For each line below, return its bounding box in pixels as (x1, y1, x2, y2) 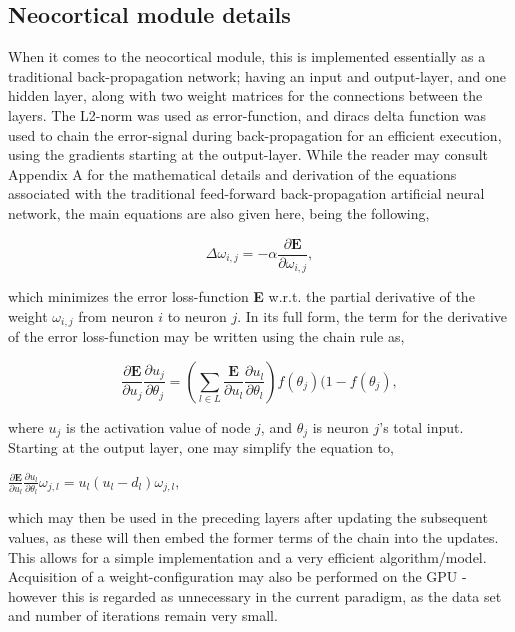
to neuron (167, 305, 227, 326)
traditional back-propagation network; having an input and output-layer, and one (8, 65, 507, 86)
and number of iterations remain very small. (8, 605, 278, 626)
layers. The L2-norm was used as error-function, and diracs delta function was (8, 104, 487, 125)
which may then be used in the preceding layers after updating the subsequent (8, 507, 488, 528)
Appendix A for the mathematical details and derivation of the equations (8, 163, 457, 184)
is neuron (312, 416, 369, 437)
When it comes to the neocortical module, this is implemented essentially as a (8, 46, 486, 67)
